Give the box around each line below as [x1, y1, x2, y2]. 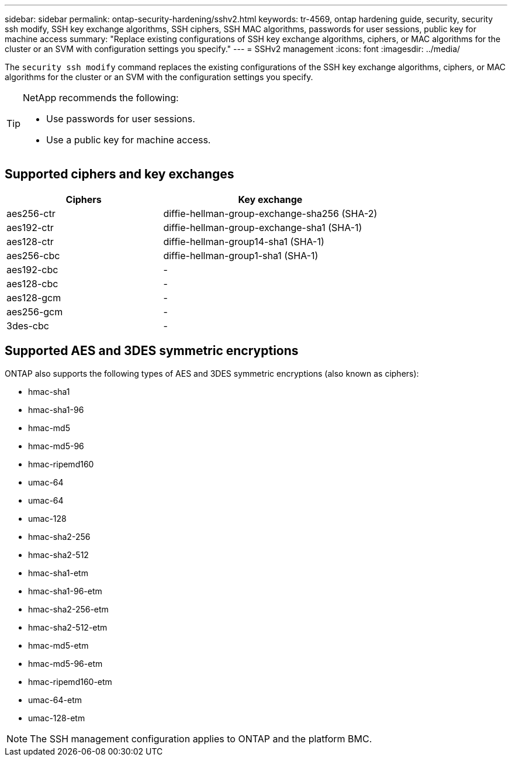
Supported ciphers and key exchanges [5, 167, 234, 182]
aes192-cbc [6, 263, 58, 276]
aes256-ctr [6, 207, 56, 219]
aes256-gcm [6, 305, 63, 318]
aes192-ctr [6, 221, 54, 233]
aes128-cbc [6, 277, 58, 290]
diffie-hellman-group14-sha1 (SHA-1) [163, 235, 324, 247]
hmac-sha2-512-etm [28, 622, 108, 632]
